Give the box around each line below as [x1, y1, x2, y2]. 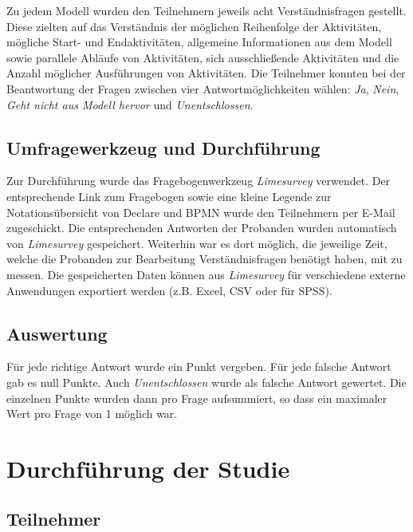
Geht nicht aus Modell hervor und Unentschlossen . [6, 96, 254, 112]
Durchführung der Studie [6, 451, 290, 484]
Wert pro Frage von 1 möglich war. [6, 405, 178, 422]
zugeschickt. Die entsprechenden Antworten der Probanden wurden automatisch [6, 219, 397, 236]
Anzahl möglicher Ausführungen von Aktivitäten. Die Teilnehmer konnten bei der [6, 65, 406, 81]
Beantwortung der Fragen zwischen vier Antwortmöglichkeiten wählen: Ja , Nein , [6, 80, 399, 97]
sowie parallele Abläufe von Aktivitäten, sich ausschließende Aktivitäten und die [6, 49, 399, 65]
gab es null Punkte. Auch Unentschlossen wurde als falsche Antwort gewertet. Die [6, 373, 407, 390]
